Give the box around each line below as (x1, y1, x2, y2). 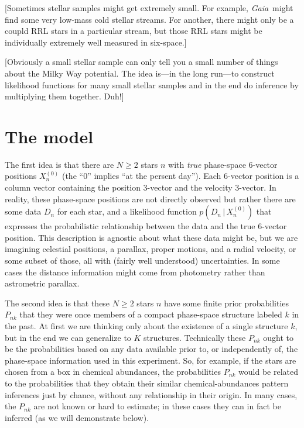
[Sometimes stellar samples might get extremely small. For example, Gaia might (5, 2, 293, 13)
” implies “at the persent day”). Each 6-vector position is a (87, 170, 299, 182)
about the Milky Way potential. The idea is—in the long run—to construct (5, 67, 275, 79)
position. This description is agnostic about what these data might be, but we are (5, 231, 298, 243)
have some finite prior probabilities (164, 296, 289, 309)
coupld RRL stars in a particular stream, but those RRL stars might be (5, 25, 262, 37)
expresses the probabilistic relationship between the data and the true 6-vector (5, 220, 287, 232)
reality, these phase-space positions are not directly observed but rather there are (5, 192, 296, 205)
